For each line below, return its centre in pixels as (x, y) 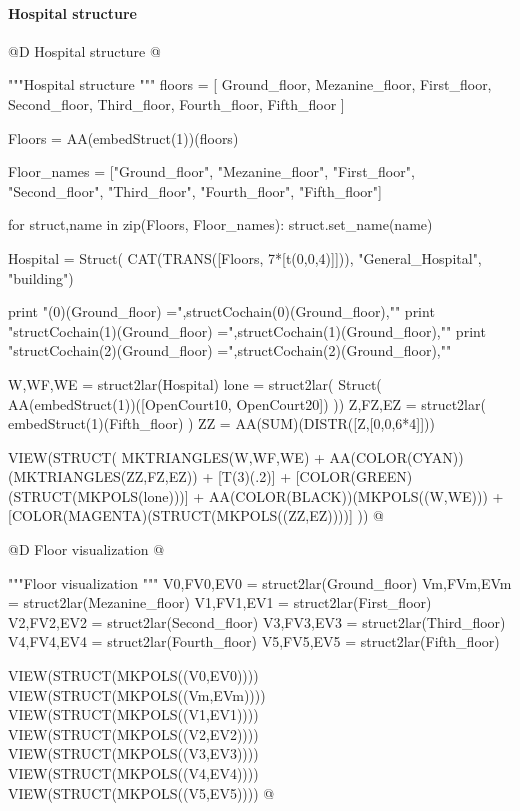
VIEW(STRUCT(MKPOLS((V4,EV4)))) (133, 773)
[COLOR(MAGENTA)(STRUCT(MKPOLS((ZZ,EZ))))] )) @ (196, 515)
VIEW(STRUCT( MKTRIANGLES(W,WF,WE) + (166, 456)
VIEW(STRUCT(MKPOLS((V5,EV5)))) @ (141, 792)
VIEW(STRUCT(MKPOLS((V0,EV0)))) (133, 675)
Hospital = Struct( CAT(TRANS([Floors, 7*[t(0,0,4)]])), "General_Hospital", (245, 257)
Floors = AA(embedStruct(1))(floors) (123, 137)
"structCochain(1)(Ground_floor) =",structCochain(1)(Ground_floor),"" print (247, 330)
